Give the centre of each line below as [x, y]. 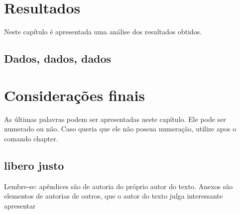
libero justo [34, 165]
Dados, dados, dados [58, 58]
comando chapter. [31, 138]
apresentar [20, 205]
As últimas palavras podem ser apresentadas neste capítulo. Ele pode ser [115, 119]
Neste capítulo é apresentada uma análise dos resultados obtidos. [103, 32]
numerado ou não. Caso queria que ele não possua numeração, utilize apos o [120, 129]
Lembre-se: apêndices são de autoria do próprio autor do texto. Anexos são [119, 186]
